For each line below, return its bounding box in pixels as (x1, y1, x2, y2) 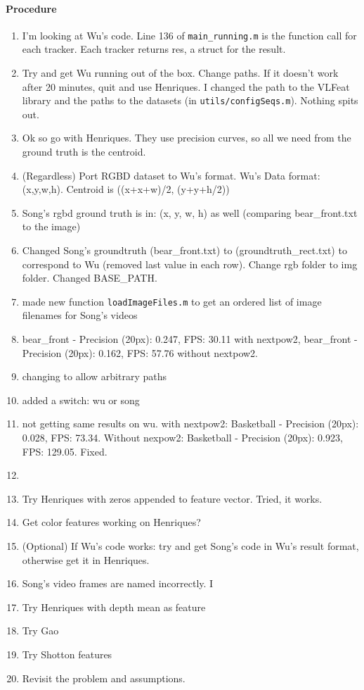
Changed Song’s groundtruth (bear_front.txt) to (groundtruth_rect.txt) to (22, 243, 347, 258)
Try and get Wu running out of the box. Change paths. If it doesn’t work (22, 65, 339, 80)
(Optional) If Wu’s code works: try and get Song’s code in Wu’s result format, (22, 539, 359, 553)
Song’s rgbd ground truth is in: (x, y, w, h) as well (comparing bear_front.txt (22, 205, 358, 220)
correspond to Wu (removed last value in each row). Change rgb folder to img (22, 256, 358, 271)
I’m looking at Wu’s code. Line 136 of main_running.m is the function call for (22, 27, 357, 42)
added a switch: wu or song (22, 392, 140, 407)
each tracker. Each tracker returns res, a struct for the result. (22, 42, 286, 56)
